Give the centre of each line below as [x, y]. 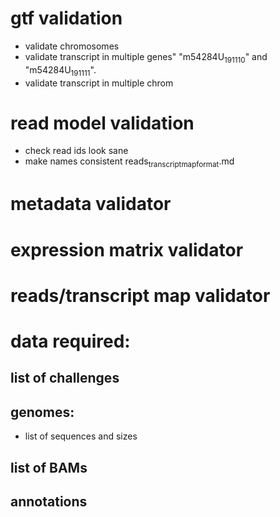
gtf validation [66, 18]
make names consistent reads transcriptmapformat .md [129, 162]
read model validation [102, 123]
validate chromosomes [72, 46]
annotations [49, 501]
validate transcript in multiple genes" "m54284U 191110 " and [146, 57]
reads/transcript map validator [140, 295]
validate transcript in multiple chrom [99, 83]
